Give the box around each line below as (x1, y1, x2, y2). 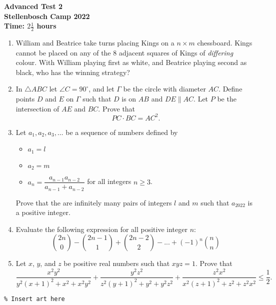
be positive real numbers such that (63, 258, 170, 268)
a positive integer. (15, 207, 70, 217)
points (15, 93, 35, 103)
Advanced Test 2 (4, 1, 63, 11)
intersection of (15, 103, 59, 113)
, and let (88, 83, 114, 94)
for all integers (87, 176, 131, 186)
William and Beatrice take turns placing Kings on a (15, 37, 174, 48)
